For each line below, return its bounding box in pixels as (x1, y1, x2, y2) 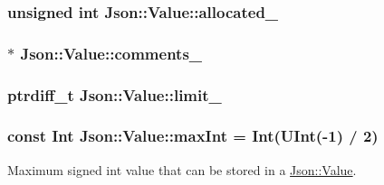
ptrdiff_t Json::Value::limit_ (7, 83, 222, 106)
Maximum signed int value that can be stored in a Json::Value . (7, 160, 357, 179)
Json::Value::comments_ (20, 42, 203, 64)
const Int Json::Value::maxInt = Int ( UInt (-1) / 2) (7, 125, 379, 147)
